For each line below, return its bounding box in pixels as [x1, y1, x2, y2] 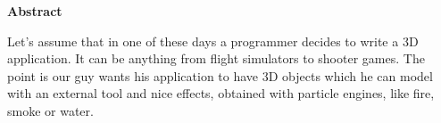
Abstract [7, 2, 62, 20]
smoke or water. [7, 101, 94, 119]
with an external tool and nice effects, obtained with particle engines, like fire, [7, 84, 435, 102]
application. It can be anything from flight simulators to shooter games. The [7, 49, 425, 68]
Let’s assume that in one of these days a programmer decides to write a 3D [7, 31, 419, 50]
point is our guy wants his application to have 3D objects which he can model [7, 66, 433, 85]
